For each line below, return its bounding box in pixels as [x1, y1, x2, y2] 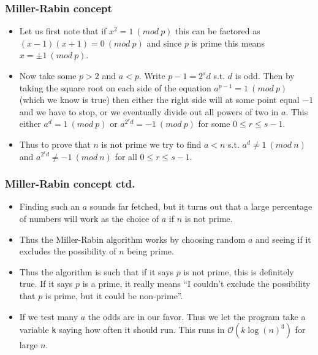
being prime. [127, 245, 174, 258]
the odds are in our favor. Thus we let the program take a [88, 310, 306, 323]
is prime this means [191, 36, 265, 49]
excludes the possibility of [19, 245, 116, 258]
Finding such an [19, 200, 80, 213]
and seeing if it [256, 232, 311, 245]
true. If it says [19, 277, 73, 290]
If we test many [19, 310, 78, 323]
